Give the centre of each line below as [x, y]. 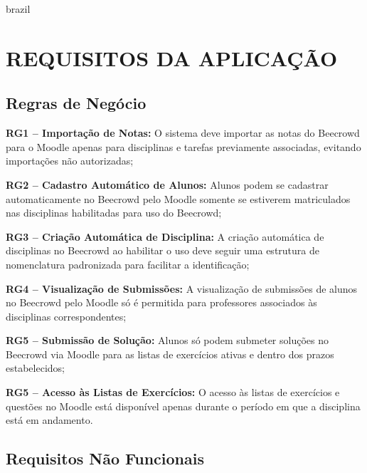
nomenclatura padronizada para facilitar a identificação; [128, 264]
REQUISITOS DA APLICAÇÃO [172, 57]
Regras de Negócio [76, 103]
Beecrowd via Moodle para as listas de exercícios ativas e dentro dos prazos [170, 354]
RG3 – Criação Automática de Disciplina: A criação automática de [165, 236]
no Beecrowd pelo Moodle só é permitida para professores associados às [161, 302]
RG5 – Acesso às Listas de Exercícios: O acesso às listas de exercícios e [173, 392]
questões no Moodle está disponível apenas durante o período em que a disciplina [183, 406]
